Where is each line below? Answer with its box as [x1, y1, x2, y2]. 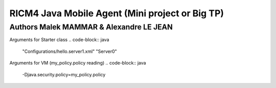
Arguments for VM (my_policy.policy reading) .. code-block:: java [9, 60, 146, 66]
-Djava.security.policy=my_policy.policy [22, 71, 106, 77]
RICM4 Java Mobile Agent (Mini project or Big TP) [9, 8, 224, 19]
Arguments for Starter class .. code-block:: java [9, 37, 109, 43]
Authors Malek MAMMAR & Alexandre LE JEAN [9, 22, 173, 32]
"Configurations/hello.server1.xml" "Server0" [22, 48, 117, 54]
